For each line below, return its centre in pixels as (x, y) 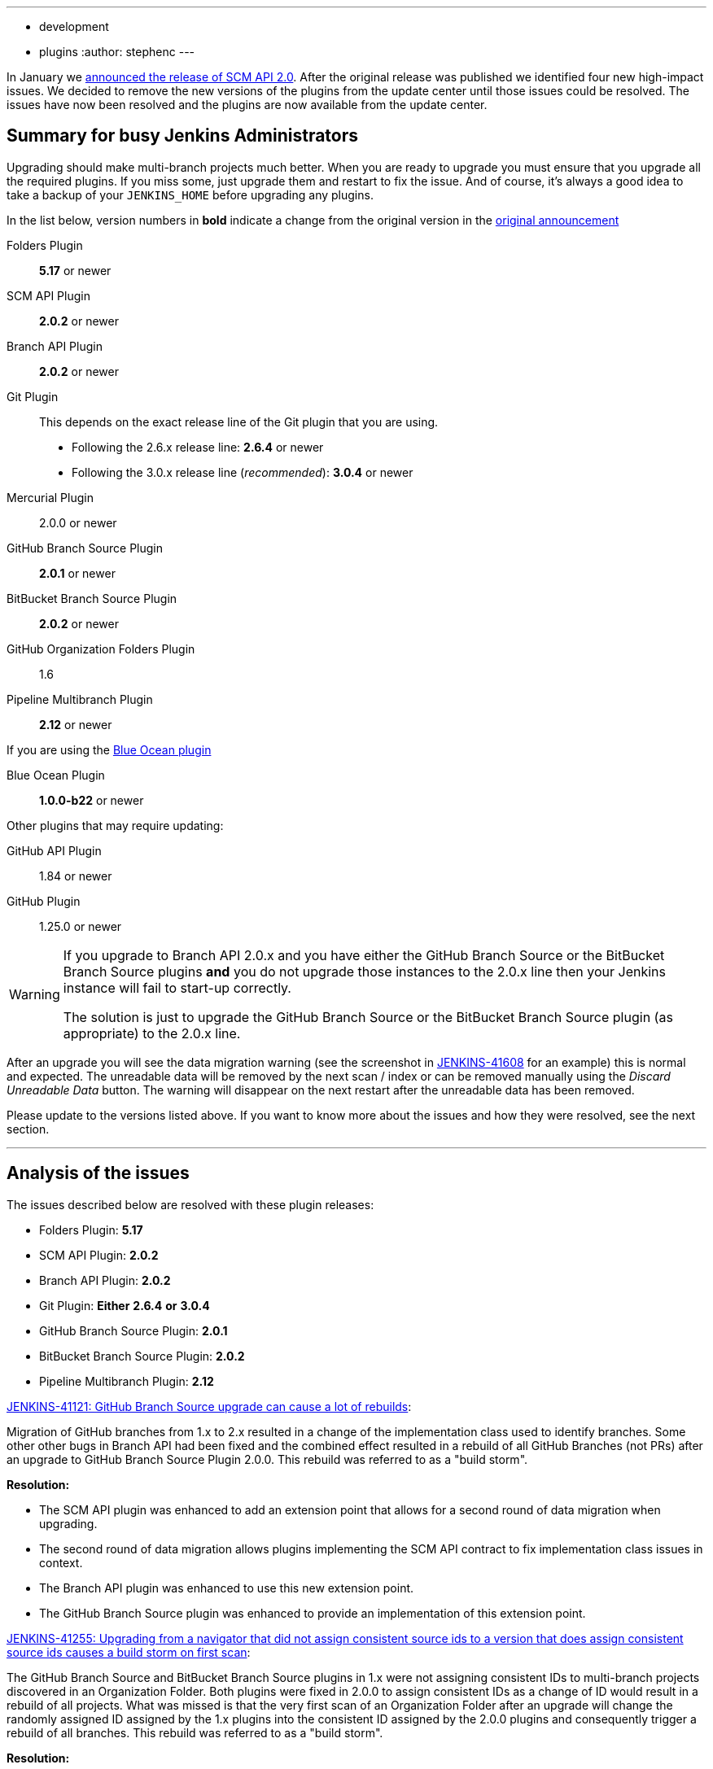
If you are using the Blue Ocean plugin (109, 749)
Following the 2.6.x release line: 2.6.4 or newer (198, 447)
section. (28, 1129)
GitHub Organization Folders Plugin (101, 649)
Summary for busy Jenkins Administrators (183, 136)
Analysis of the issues (98, 1173)
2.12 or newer (76, 724)
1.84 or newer (76, 876)
